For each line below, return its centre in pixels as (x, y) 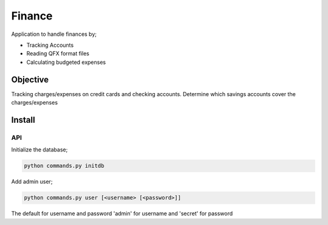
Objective (30, 79)
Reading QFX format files (58, 54)
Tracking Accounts (50, 45)
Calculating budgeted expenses (66, 62)
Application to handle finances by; (54, 34)
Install (23, 119)
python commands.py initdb (64, 166)
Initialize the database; (39, 150)
